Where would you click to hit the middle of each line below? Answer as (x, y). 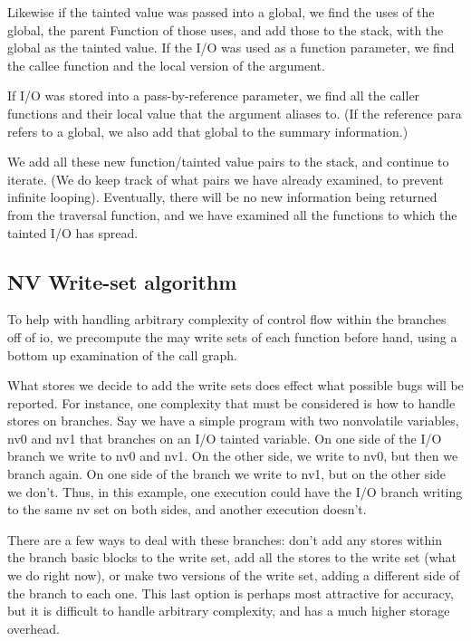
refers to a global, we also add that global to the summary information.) (208, 131)
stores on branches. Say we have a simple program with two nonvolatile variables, (233, 421)
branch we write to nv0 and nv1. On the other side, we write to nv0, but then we (233, 456)
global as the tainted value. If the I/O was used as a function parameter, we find (231, 48)
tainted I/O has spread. (73, 232)
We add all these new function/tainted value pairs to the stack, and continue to (228, 162)
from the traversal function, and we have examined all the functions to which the (232, 214)
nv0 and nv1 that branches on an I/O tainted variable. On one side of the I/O (225, 438)
